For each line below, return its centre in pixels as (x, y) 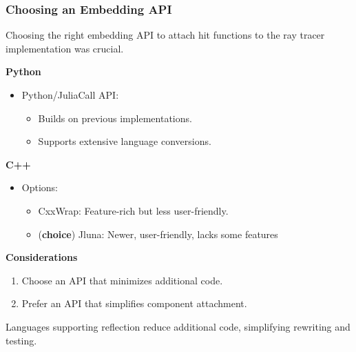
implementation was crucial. (65, 48)
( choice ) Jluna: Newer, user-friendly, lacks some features (158, 234)
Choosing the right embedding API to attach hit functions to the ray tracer (165, 35)
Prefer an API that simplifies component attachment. (134, 303)
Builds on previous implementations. (115, 118)
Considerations (42, 257)
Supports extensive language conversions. (125, 141)
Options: (40, 187)
